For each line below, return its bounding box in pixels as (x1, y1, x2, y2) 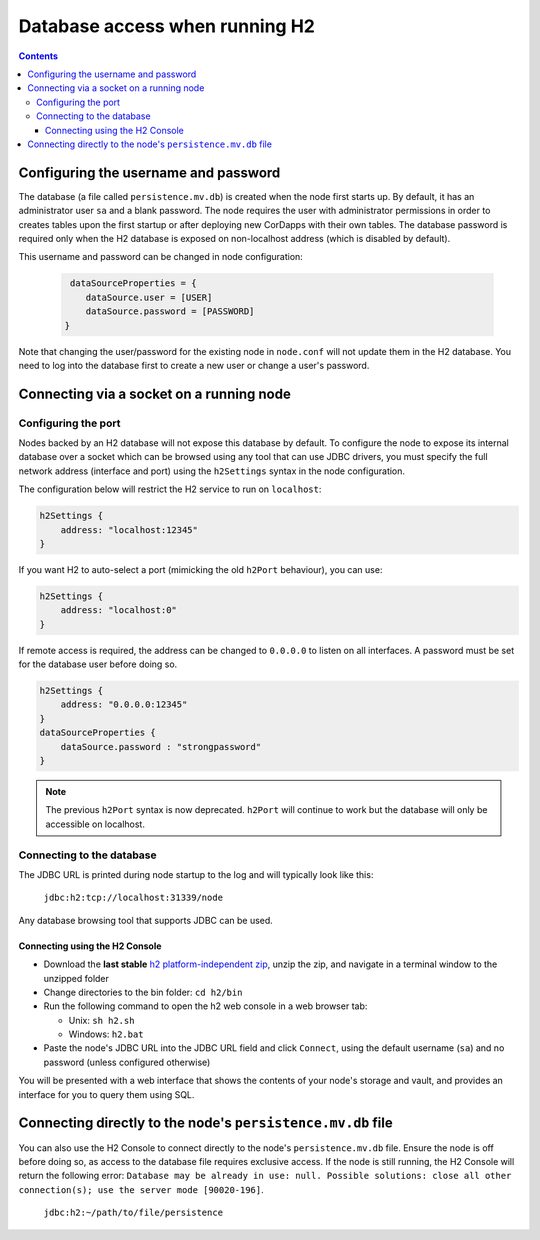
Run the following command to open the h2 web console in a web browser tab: (43, 1000, 368, 1012)
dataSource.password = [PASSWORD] (85, 306, 255, 317)
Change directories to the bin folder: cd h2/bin (43, 986, 243, 998)
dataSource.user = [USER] (85, 291, 213, 303)
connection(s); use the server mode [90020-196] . (18, 1183, 264, 1195)
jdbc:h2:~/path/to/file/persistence (43, 1207, 224, 1219)
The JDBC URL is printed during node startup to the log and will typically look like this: (18, 868, 374, 880)
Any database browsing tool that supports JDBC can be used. (18, 914, 274, 926)
